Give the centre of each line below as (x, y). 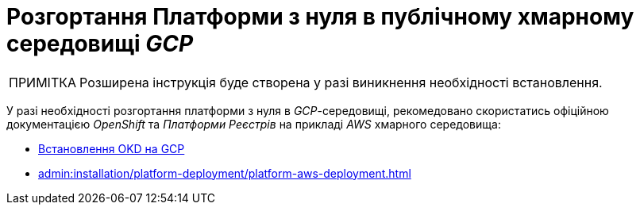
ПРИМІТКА (43, 82)
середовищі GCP (100, 44)
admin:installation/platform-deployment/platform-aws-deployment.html (225, 173)
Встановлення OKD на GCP (112, 148)
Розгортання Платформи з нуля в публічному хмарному (320, 17)
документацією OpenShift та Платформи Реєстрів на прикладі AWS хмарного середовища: (254, 124)
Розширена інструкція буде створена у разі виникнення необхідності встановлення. (341, 82)
